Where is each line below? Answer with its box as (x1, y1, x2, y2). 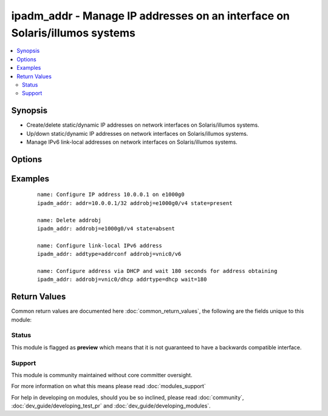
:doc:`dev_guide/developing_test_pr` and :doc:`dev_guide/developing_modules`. (11, 402, 211, 409)
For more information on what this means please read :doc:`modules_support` (11, 383, 206, 390)
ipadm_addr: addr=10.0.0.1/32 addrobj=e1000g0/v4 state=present (37, 200, 233, 206)
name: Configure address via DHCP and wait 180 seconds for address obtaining (37, 267, 278, 274)
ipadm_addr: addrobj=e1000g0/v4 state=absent (37, 225, 176, 232)
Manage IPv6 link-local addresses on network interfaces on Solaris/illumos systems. (26, 138, 238, 146)
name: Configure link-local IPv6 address (37, 242, 162, 249)
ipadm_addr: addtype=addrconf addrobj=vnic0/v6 (37, 250, 182, 258)
